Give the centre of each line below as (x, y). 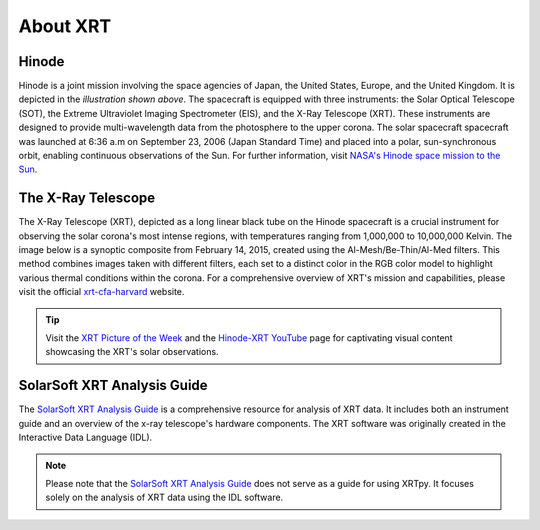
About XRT (65, 26)
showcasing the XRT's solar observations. (132, 352)
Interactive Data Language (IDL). (85, 437)
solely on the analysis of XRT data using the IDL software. (164, 497)
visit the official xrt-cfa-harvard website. (101, 292)
